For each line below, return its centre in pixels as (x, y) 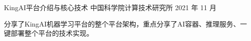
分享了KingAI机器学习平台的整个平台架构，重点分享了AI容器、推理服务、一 (125, 23)
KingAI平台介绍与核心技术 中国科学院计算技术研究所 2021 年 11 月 (110, 7)
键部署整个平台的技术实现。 (49, 33)
